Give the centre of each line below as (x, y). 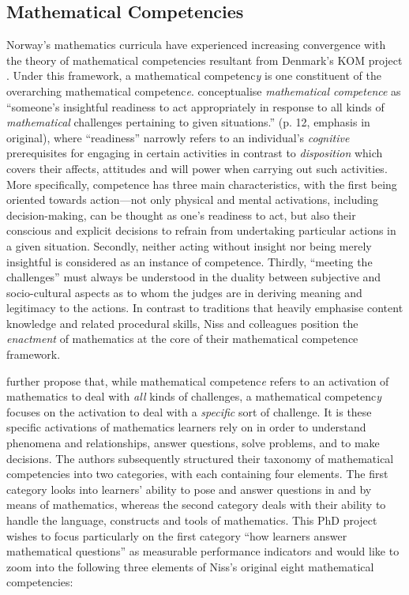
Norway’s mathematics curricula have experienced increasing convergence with (196, 45)
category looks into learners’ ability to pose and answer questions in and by (189, 489)
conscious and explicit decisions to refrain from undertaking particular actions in (201, 230)
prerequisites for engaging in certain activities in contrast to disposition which (195, 153)
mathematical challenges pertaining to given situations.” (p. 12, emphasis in (188, 122)
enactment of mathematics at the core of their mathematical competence (182, 339)
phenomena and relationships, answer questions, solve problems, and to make (193, 443)
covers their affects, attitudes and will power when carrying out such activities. (197, 168)
